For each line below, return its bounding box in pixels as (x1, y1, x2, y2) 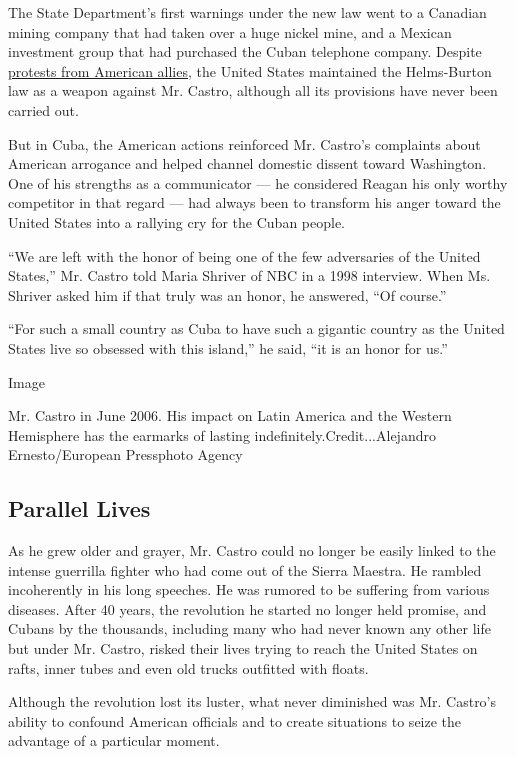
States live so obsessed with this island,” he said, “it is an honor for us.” (8, 337, 448, 358)
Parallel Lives (8, 493, 151, 524)
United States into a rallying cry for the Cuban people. (8, 211, 346, 232)
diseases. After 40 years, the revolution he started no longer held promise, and (8, 598, 487, 619)
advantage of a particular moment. (8, 730, 220, 751)
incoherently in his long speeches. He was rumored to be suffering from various (8, 579, 490, 600)
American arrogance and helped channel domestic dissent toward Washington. (8, 153, 487, 174)
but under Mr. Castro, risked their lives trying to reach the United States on (8, 638, 478, 659)
